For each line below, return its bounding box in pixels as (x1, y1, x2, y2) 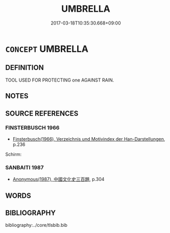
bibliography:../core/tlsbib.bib (5, 222, 68, 228)
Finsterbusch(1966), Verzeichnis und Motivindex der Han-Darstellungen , (12, 136, 165, 142)
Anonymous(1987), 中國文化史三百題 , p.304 (12, 176, 105, 183)
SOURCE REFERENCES (5, 109, 79, 118)
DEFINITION (5, 63, 44, 72)
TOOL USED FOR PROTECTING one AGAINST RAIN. (5, 77, 114, 83)
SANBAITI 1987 (5, 164, 44, 171)
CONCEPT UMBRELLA (5, 43, 88, 55)
